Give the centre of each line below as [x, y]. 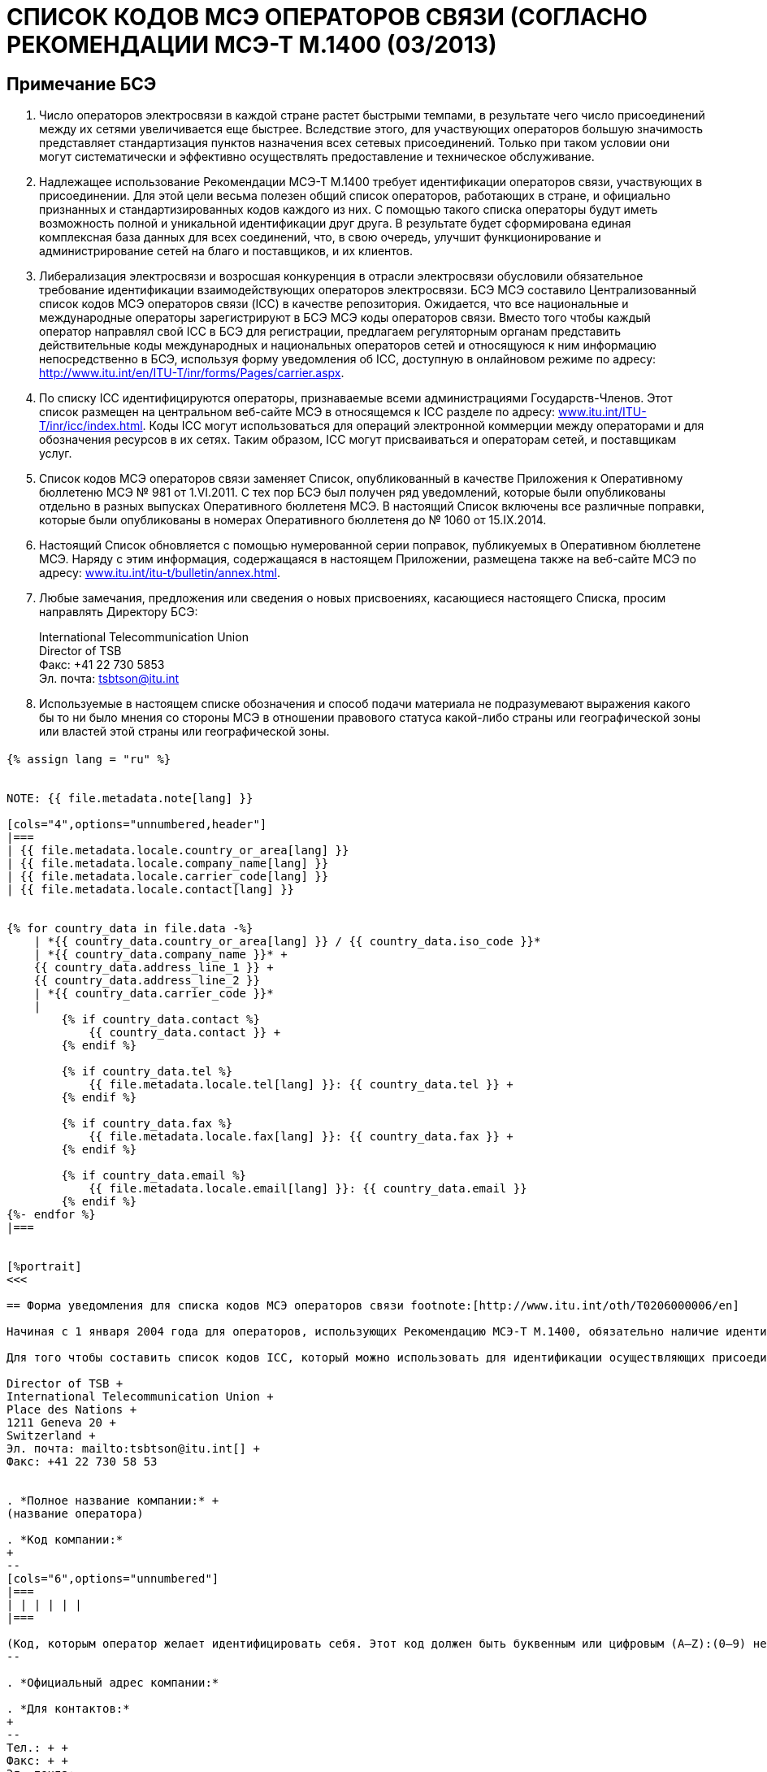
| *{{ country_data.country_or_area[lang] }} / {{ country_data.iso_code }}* [287, 941]
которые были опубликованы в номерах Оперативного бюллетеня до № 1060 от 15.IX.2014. [293, 520]
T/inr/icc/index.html [91, 426]
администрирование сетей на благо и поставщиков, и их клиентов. [226, 251]
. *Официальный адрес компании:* [113, 1682]
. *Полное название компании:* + [113, 1500]
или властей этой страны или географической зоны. [184, 732]
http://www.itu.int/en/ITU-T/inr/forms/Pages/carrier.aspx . [192, 373]
